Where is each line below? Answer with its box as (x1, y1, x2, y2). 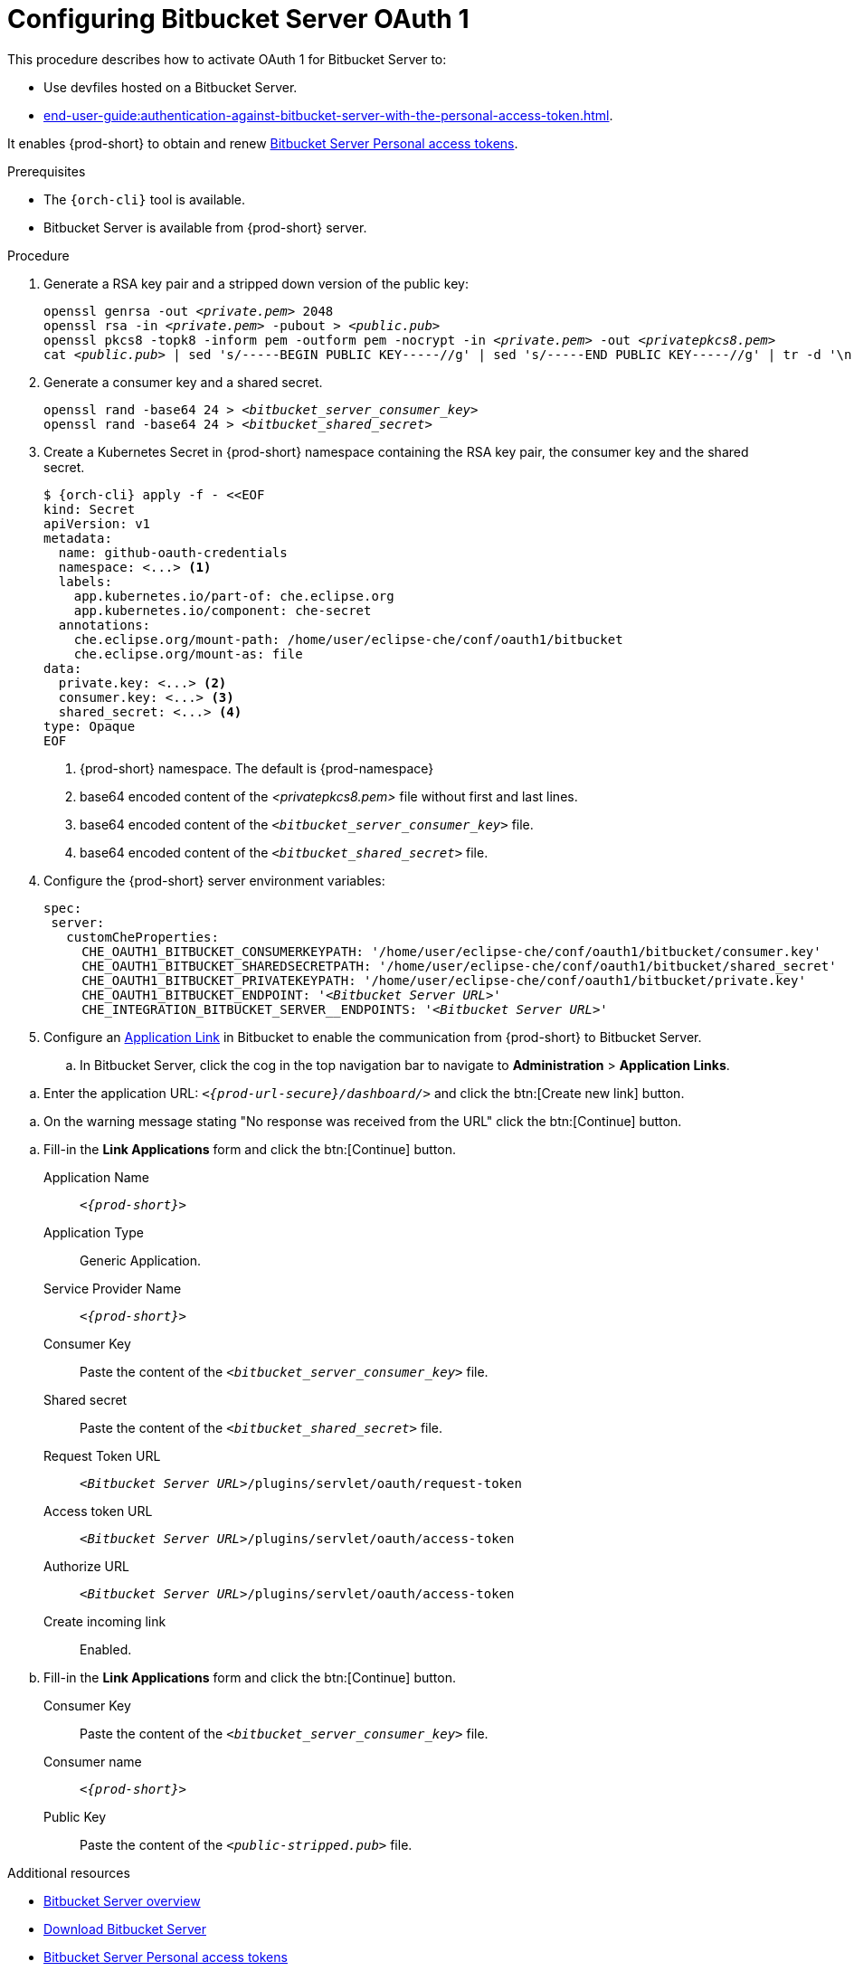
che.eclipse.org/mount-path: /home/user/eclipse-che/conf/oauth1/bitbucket (73, 631, 623, 647)
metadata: (43, 530, 112, 545)
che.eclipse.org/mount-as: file (73, 646, 303, 661)
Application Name (43, 1169, 149, 1185)
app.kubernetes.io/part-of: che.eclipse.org (73, 588, 394, 603)
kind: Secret (43, 501, 136, 516)
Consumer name (43, 1753, 142, 1769)
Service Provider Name (43, 1280, 182, 1296)
